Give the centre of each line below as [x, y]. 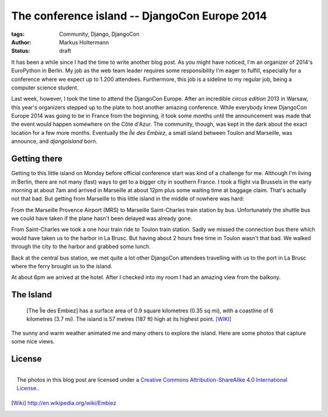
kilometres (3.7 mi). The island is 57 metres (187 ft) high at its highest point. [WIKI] [129, 319]
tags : [18, 34]
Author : [21, 42]
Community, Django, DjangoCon [99, 34]
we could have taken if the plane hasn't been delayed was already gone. [102, 218]
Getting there [37, 159]
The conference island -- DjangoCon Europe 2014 [139, 16]
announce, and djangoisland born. [54, 141]
